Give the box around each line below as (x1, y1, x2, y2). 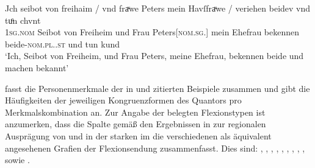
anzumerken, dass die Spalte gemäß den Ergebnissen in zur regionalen (5, 117, 266, 130)
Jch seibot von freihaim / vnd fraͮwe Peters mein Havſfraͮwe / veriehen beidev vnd (5, 2, 311, 14)
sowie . (5, 153, 30, 166)
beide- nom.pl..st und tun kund (5, 37, 120, 50)
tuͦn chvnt (5, 13, 41, 26)
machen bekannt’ (5, 61, 69, 74)
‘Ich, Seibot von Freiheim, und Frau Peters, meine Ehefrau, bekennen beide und (5, 49, 304, 62)
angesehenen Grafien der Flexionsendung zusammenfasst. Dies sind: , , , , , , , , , (5, 141, 305, 154)
